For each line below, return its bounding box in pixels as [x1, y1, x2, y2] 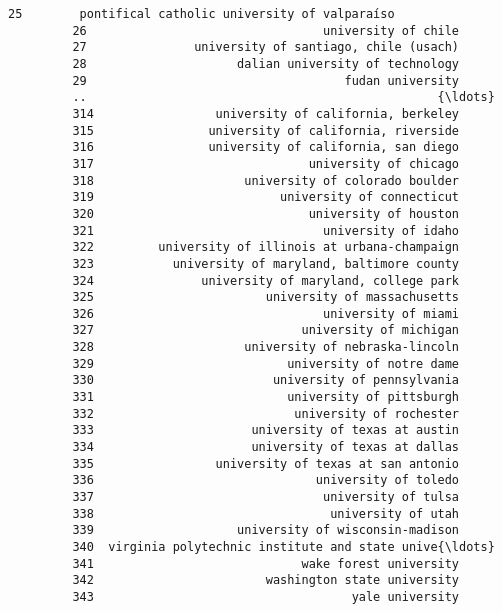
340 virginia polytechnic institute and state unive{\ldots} [72, 540, 495, 554]
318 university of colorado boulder [72, 173, 460, 188]
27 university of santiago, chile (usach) [72, 40, 460, 55]
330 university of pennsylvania [72, 373, 460, 388]
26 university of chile [72, 23, 460, 38]
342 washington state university [72, 573, 460, 588]
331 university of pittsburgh [72, 390, 460, 405]
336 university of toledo [72, 473, 460, 488]
